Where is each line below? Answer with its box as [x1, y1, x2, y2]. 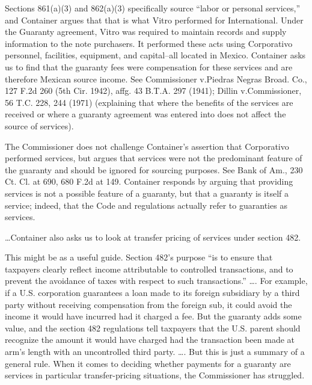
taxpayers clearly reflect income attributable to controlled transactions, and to [5, 262, 293, 275]
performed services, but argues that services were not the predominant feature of [5, 152, 302, 164]
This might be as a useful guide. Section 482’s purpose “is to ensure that [5, 251, 273, 263]
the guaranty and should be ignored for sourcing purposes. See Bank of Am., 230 [5, 163, 303, 176]
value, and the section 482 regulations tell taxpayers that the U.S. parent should [5, 321, 301, 334]
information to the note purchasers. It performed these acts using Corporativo [5, 37, 293, 49]
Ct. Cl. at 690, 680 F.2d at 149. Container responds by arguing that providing [5, 175, 293, 188]
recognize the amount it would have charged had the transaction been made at [5, 333, 295, 346]
